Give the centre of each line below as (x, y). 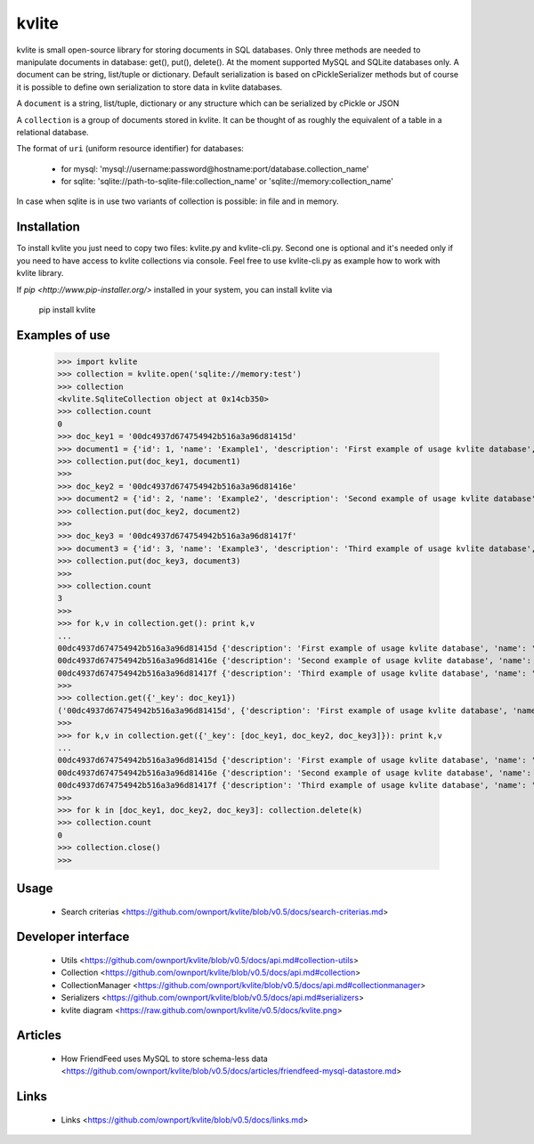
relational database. (53, 132)
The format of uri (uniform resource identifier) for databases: (130, 149)
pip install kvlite (67, 309)
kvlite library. (40, 273)
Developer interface (73, 937)
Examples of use (63, 335)
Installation (48, 227)
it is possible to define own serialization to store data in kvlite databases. (150, 87)
